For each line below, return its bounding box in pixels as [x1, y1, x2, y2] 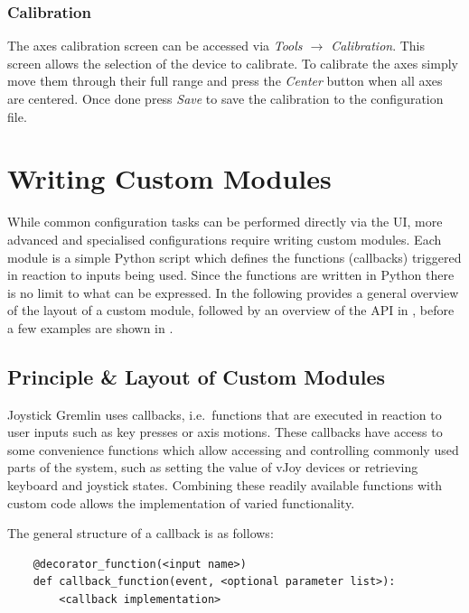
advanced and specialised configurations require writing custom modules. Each [7, 229, 442, 248]
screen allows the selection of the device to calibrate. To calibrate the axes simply [7, 53, 458, 72]
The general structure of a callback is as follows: [7, 524, 274, 543]
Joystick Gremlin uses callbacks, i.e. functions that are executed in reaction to [7, 404, 442, 423]
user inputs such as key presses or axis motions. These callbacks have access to [7, 423, 443, 441]
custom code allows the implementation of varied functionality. [7, 493, 355, 512]
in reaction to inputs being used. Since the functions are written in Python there [7, 265, 455, 284]
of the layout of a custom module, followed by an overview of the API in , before [7, 301, 455, 320]
